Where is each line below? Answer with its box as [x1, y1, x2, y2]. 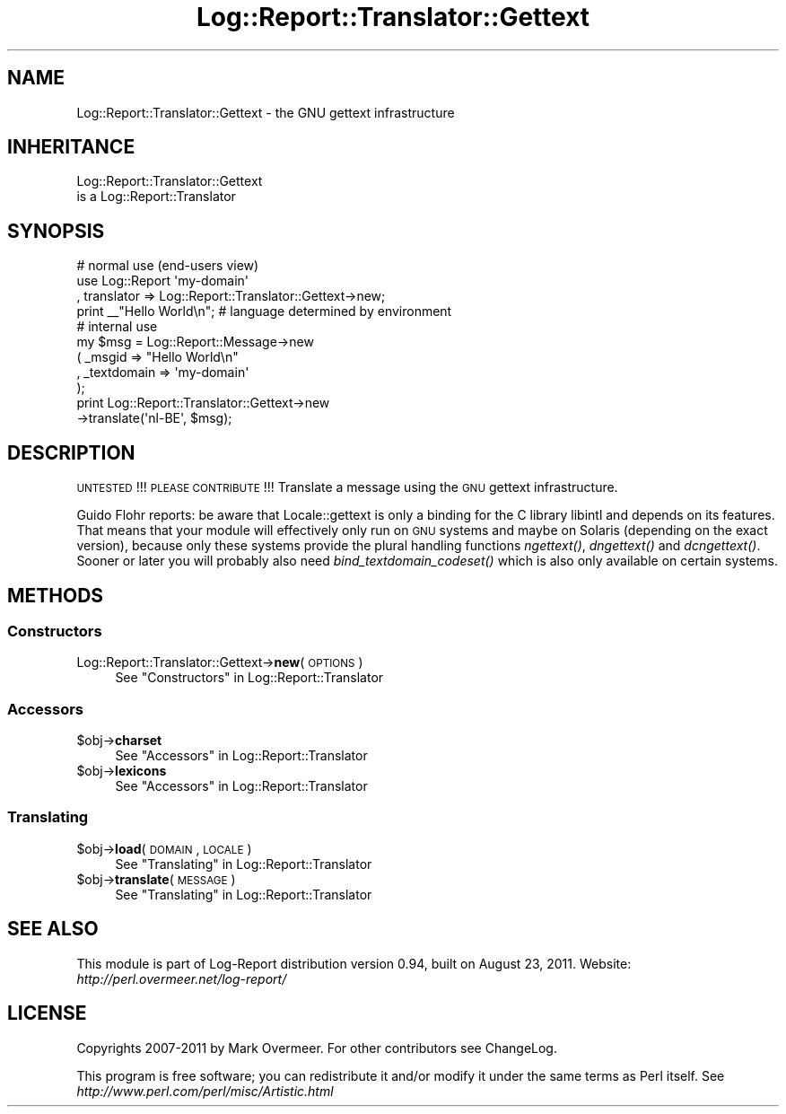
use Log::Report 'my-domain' [76, 273, 249, 289]
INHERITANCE [7, 136, 135, 159]
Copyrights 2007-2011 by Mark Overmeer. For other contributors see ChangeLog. [76, 1039, 557, 1056]
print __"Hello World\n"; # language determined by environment [76, 303, 452, 320]
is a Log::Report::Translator [76, 189, 236, 205]
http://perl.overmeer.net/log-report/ [76, 970, 287, 987]
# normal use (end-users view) [76, 258, 259, 274]
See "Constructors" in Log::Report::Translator [115, 670, 384, 686]
